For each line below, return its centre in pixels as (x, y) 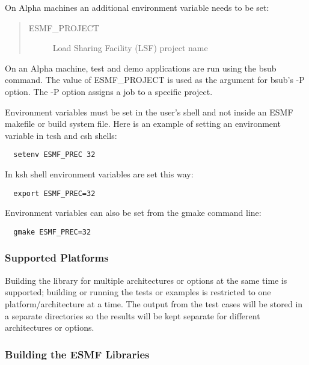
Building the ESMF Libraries (77, 354)
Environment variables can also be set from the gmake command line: (133, 213)
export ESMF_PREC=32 (54, 193)
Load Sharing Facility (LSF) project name (130, 48)
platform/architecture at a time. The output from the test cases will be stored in (154, 303)
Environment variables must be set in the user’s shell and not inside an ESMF (149, 112)
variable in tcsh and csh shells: (61, 135)
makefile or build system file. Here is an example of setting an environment (143, 124)
